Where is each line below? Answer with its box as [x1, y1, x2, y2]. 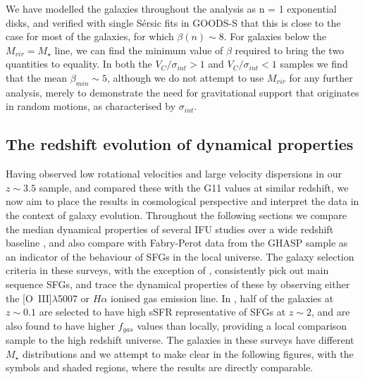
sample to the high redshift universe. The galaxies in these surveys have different [6, 333, 354, 347]
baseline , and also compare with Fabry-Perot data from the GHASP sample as [6, 235, 348, 250]
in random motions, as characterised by [6, 99, 176, 113]
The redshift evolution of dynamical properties [6, 133, 354, 155]
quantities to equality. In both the [6, 56, 152, 71]
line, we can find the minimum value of [54, 42, 223, 57]
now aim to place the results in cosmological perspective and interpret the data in [6, 194, 359, 209]
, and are [311, 304, 350, 319]
